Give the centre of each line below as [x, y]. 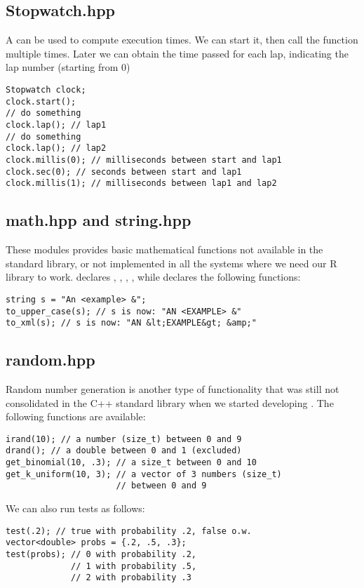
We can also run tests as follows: [75, 508]
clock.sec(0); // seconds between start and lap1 [124, 172]
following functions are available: [76, 416]
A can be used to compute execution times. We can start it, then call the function [182, 40]
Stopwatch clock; [46, 89]
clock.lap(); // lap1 [56, 125]
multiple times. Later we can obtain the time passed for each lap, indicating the [177, 53]
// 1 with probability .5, [134, 566]
